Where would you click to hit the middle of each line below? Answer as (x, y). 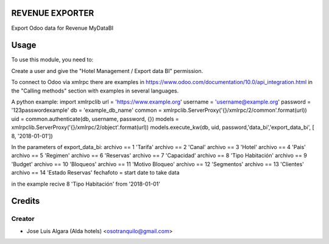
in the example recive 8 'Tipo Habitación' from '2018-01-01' (86, 184)
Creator (23, 219)
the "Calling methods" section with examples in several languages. (95, 91)
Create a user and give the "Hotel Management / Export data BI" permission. (107, 71)
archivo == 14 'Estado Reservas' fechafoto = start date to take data (95, 173)
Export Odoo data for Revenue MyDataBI (62, 28)
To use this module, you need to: (52, 60)
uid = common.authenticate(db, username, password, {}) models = (95, 119)
